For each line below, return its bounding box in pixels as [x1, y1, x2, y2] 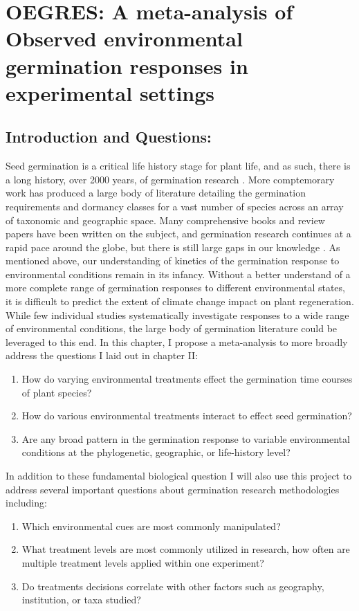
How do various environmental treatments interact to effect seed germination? [21, 408, 352, 423]
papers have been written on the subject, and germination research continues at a [6, 226, 351, 241]
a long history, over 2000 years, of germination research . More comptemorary [6, 172, 335, 186]
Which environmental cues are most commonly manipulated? [21, 518, 281, 533]
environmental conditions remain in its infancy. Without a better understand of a [6, 266, 351, 281]
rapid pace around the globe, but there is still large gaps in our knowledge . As [6, 239, 340, 254]
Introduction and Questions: [6, 126, 212, 147]
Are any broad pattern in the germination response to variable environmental [21, 431, 350, 446]
